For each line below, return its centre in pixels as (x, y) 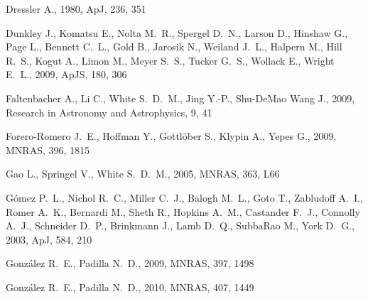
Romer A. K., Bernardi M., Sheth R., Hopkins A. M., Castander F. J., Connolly (183, 211)
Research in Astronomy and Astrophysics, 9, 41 (109, 112)
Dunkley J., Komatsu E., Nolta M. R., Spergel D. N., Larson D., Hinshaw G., (177, 32)
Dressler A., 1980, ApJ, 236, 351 (76, 9)
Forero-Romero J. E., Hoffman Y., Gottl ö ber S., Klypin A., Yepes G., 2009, (171, 136)
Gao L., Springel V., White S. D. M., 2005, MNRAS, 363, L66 (143, 174)
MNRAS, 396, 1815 (48, 149)
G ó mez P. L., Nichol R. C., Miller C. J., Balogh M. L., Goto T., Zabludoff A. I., (184, 197)
